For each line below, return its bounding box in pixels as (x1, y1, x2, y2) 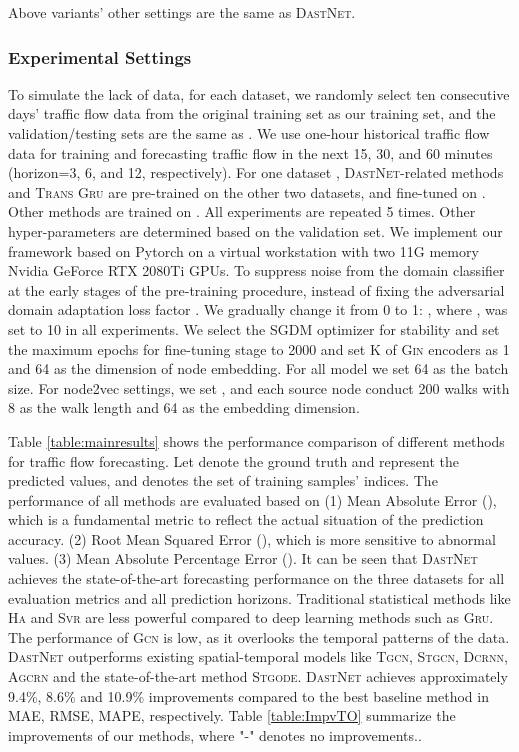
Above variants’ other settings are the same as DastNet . (8, 2, 356, 22)
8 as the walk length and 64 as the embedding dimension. (8, 397, 360, 418)
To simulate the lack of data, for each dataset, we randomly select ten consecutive (8, 83, 510, 104)
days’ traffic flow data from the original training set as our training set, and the (8, 103, 496, 124)
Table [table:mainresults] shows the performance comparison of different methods (8, 430, 505, 451)
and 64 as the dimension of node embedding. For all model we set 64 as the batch (8, 358, 509, 379)
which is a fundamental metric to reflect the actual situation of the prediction (8, 509, 484, 530)
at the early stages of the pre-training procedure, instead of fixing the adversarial (8, 279, 505, 300)
